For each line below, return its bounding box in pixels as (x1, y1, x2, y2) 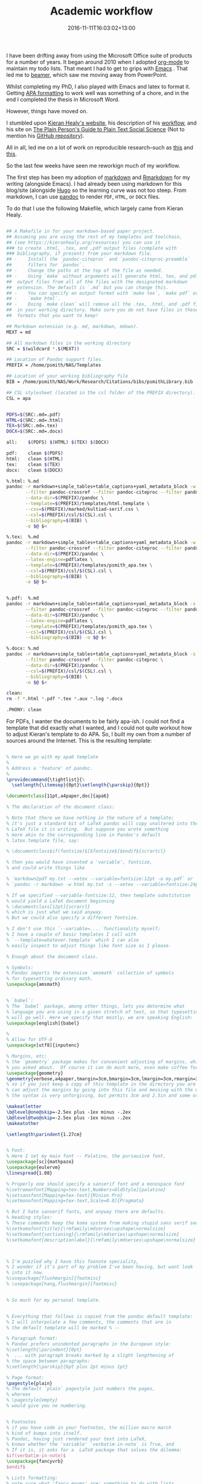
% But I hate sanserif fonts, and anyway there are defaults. (6, 1209, 166, 1215)
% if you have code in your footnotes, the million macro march (6, 1424, 172, 1431)
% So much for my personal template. (6, 1297, 101, 1303)
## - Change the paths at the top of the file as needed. (6, 268, 164, 274)
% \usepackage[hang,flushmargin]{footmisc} (6, 1281, 118, 1287)
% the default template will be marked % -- (6, 1324, 120, 1331)
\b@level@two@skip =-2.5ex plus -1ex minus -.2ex (6, 1115, 131, 1121)
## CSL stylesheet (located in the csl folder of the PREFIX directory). (6, 389, 196, 396)
